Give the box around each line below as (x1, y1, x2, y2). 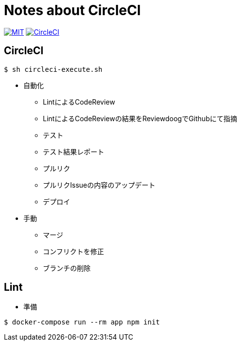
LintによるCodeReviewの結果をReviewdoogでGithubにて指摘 (43, 114, 237, 123)
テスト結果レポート (43, 147, 104, 156)
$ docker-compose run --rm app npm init (4, 318, 160, 326)
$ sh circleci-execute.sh (4, 65, 103, 73)
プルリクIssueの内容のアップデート (43, 180, 155, 189)
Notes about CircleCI (4, 2, 141, 19)
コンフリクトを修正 (43, 247, 104, 256)
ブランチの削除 (43, 263, 91, 272)
